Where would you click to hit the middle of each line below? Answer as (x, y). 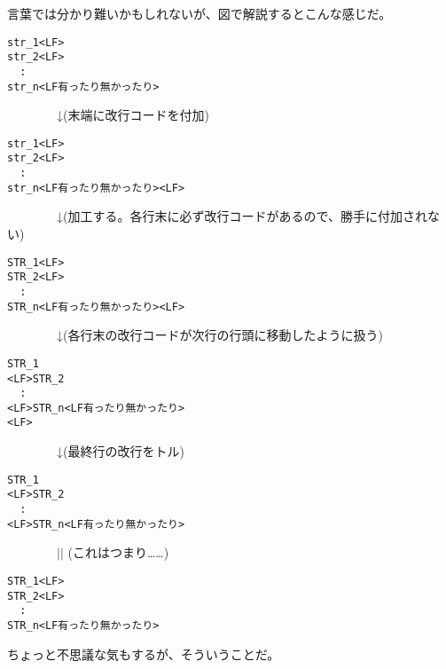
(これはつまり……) (118, 552)
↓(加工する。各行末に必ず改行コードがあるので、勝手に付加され (242, 216)
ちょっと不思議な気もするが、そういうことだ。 (144, 653)
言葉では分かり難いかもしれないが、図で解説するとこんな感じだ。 (200, 13)
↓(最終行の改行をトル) (120, 451)
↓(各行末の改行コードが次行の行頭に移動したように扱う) (219, 335)
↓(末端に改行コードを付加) (133, 115)
